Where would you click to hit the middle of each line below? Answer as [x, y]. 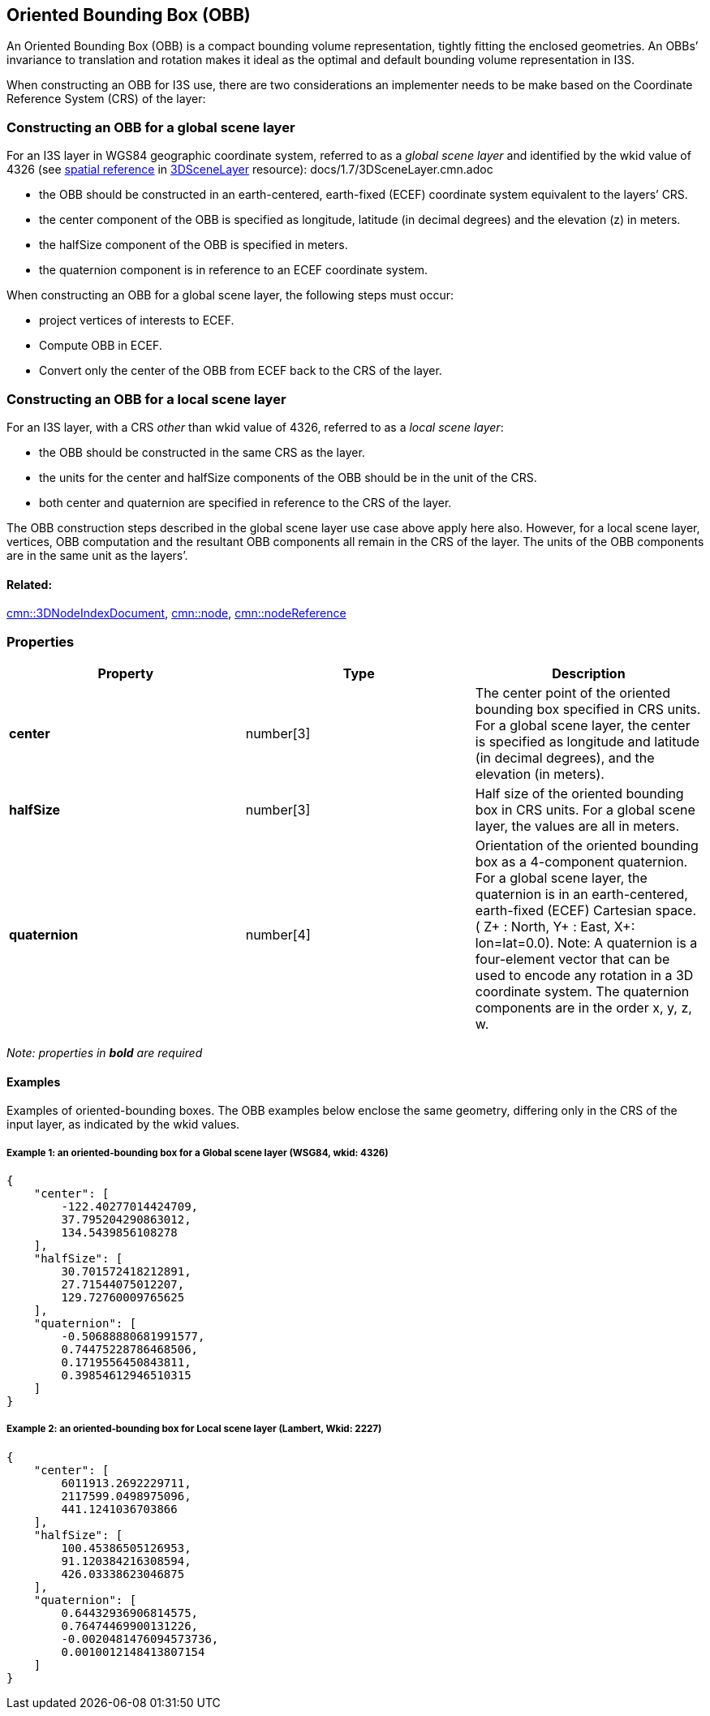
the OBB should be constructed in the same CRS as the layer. [202, 452]
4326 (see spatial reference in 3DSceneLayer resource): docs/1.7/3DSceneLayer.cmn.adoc [250, 170]
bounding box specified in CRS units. [588, 709]
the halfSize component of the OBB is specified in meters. [194, 245]
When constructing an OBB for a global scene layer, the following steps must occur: [230, 295]
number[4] [278, 934]
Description [589, 673]
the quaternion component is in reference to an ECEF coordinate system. [234, 270]
